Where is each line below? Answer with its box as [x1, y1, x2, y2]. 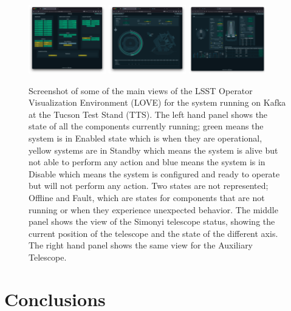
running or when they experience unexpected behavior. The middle [29, 203, 278, 216]
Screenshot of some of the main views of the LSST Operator [29, 84, 253, 97]
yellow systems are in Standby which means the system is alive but [29, 143, 278, 156]
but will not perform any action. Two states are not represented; [29, 179, 269, 192]
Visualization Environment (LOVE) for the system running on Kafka [29, 96, 286, 109]
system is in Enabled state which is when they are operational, [29, 131, 262, 144]
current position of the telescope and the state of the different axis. [29, 227, 278, 239]
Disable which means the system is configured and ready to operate [29, 167, 280, 180]
